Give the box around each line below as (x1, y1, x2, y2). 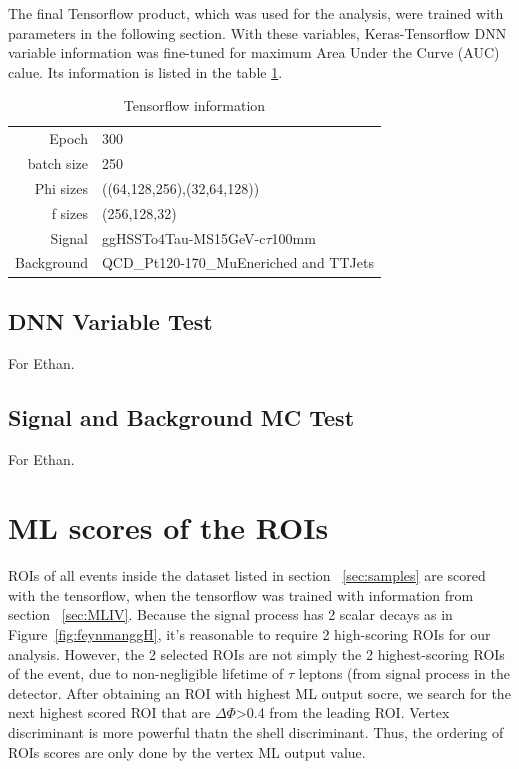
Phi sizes (34, 177, 88, 198)
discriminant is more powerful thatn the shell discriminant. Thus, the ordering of (8, 722, 504, 742)
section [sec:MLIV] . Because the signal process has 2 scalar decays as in (8, 604, 453, 625)
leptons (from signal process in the (298, 663, 510, 684)
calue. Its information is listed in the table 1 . (8, 61, 283, 82)
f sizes (51, 202, 88, 223)
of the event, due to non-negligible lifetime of (8, 663, 284, 684)
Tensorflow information (123, 95, 266, 116)
